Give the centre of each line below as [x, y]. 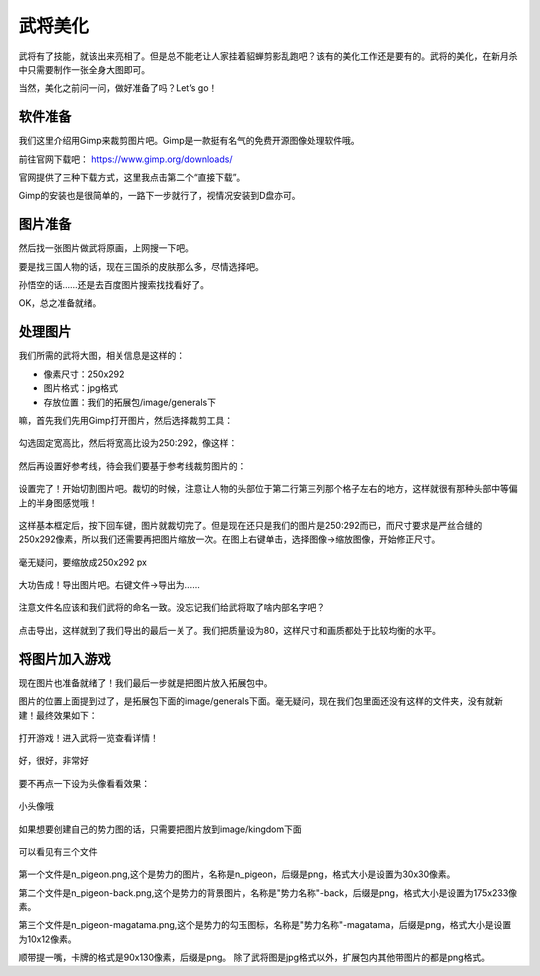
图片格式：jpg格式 [81, 388]
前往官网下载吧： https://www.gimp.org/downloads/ [125, 159]
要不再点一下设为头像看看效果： [84, 783]
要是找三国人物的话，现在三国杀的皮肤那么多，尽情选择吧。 [141, 266]
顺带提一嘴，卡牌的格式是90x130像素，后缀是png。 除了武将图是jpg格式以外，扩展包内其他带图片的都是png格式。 [254, 957]
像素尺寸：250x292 [84, 374]
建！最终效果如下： [58, 715]
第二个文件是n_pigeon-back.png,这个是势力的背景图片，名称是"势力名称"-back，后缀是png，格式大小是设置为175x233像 [268, 892]
